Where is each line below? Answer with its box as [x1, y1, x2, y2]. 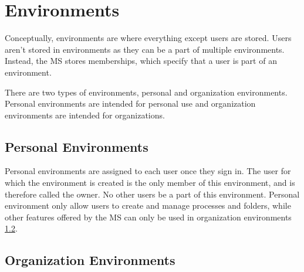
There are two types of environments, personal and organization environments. [5, 86, 288, 98]
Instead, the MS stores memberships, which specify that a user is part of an [5, 55, 277, 67]
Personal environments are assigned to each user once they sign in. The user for [5, 165, 291, 177]
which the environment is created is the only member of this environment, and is [5, 176, 295, 189]
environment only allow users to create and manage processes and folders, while [5, 199, 291, 212]
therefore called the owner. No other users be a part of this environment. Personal [5, 188, 300, 200]
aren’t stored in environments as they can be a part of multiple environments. [5, 43, 285, 55]
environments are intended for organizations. [5, 108, 165, 121]
